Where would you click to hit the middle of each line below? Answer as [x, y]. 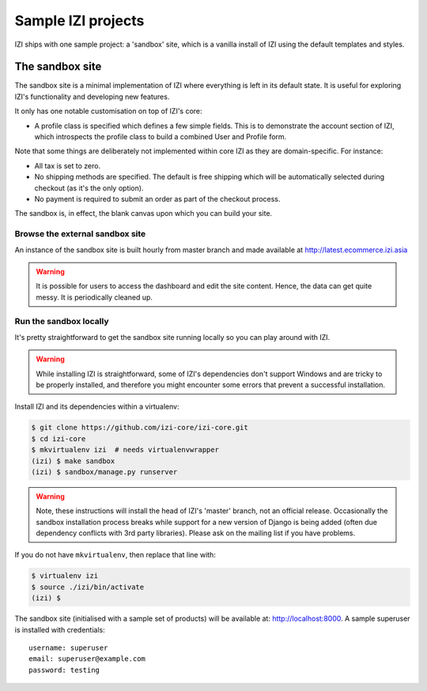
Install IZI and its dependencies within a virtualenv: [97, 406]
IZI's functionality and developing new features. [92, 96]
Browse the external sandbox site [80, 234]
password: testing [64, 670]
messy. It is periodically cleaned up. [94, 297]
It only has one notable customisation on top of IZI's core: [108, 111]
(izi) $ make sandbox [73, 461]
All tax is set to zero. [68, 165]
